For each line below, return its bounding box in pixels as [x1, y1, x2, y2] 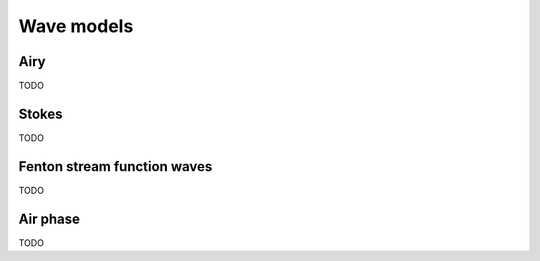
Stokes [18, 105, 64, 122]
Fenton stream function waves [18, 158, 213, 175]
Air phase [18, 210, 80, 227]
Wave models [18, 15, 134, 37]
